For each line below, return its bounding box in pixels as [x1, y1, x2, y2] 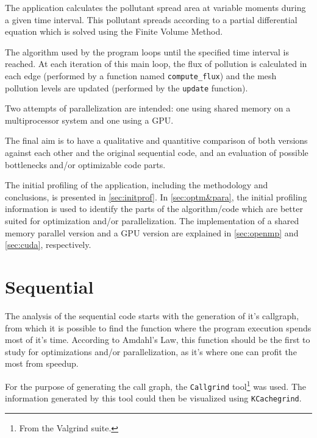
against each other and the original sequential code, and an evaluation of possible [5, 146, 308, 159]
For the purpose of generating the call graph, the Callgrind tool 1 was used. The [5, 378, 307, 392]
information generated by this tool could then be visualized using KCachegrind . [5, 392, 302, 404]
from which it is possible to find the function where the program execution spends [5, 321, 312, 334]
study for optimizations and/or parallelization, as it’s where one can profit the [5, 345, 297, 358]
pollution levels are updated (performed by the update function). [5, 81, 248, 94]
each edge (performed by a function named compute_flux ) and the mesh [5, 69, 277, 82]
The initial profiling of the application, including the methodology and [5, 178, 268, 191]
